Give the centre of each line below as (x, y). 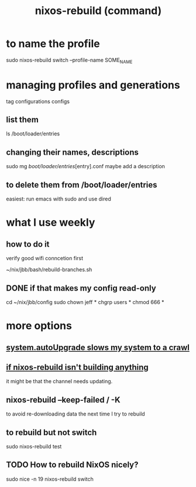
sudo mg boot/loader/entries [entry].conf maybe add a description (86, 166)
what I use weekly (51, 222)
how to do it (28, 244)
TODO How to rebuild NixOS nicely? (72, 465)
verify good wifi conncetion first (45, 258)
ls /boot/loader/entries (33, 134)
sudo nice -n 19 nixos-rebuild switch (50, 479)
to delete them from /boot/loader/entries (82, 185)
